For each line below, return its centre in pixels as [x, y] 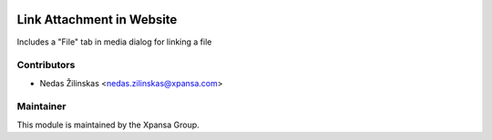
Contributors [46, 65]
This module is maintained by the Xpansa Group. [108, 125]
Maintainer [41, 106]
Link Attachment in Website [97, 20]
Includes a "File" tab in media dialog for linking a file [114, 42]
